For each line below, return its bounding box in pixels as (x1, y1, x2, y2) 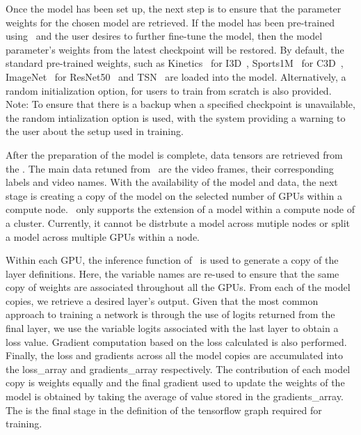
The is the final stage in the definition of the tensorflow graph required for (6, 402, 322, 417)
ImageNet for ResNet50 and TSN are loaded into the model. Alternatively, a (6, 69, 346, 84)
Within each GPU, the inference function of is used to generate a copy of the (6, 253, 339, 267)
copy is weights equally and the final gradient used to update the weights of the (6, 375, 345, 390)
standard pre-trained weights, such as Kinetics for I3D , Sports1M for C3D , (6, 56, 344, 70)
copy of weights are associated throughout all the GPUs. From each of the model (6, 280, 351, 294)
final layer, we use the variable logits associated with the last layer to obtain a (6, 321, 339, 335)
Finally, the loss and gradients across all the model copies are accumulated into (6, 348, 343, 363)
